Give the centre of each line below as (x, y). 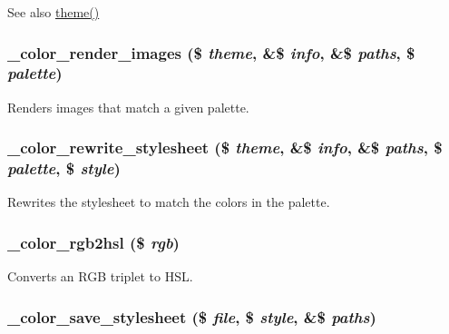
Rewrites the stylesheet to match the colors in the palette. (169, 202)
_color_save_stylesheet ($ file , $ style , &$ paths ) (192, 316)
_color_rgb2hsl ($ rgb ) (93, 242)
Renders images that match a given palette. (128, 107)
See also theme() (54, 12)
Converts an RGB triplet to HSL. (100, 276)
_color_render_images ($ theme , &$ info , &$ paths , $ (211, 52)
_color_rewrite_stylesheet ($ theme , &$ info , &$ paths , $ (225, 147)
